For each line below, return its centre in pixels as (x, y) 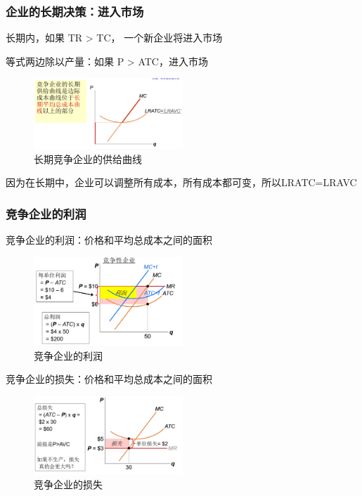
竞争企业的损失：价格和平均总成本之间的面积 (109, 379)
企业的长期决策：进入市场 (75, 11)
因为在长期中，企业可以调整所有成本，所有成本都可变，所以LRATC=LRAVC (181, 182)
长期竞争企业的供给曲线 (88, 158)
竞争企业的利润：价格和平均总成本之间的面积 (109, 240)
